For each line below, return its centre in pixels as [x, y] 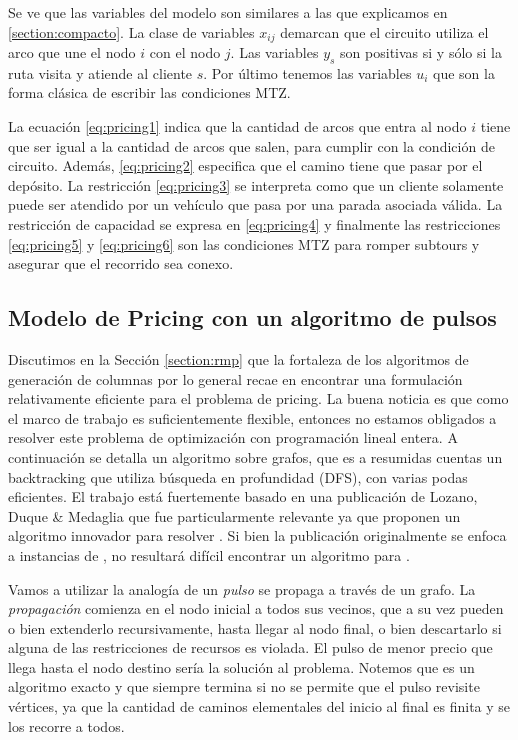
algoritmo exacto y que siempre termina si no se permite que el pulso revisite [244, 686]
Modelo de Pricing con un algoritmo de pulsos [252, 317]
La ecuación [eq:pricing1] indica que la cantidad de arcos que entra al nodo [237, 126]
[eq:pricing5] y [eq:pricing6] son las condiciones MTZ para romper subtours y [244, 243]
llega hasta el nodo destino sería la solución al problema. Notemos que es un [241, 666]
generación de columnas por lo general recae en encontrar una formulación [235, 378]
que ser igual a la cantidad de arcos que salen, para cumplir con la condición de [251, 145]
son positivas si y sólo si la [421, 52]
